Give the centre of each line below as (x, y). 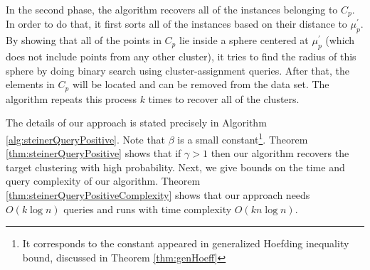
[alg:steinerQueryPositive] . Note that (86, 139)
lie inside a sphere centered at (244, 40)
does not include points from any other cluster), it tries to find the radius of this (181, 56)
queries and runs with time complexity (148, 209)
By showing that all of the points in (84, 40)
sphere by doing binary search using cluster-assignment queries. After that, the (178, 70)
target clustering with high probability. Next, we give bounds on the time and (175, 167)
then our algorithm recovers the (280, 153)
